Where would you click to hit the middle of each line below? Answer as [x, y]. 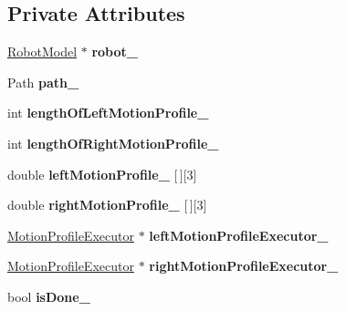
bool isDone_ [49, 296]
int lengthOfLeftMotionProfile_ [108, 113]
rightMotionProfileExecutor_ [244, 266]
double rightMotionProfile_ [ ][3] [107, 205]
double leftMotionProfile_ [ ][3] [102, 174]
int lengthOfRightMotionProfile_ [113, 143]
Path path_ [43, 82]
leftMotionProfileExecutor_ [239, 235]
